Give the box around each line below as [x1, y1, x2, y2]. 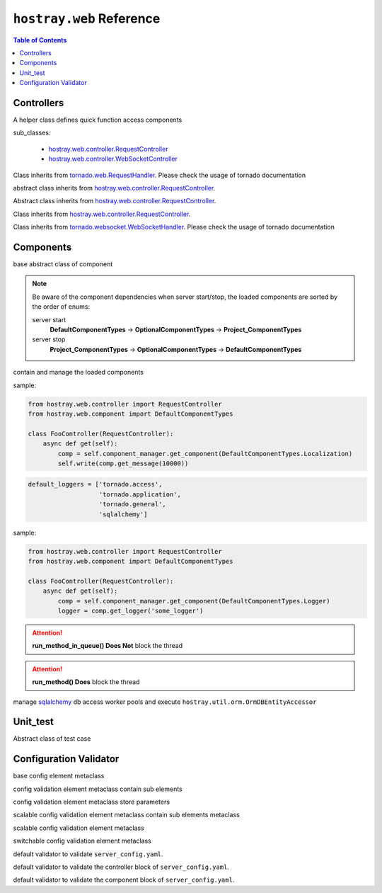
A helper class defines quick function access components [13, 115, 183, 124]
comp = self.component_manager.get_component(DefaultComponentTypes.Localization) [57, 450, 353, 457]
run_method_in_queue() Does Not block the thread [32, 642, 183, 650]
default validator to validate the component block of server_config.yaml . [13, 875, 235, 885]
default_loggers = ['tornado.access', [28, 480, 163, 489]
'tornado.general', [98, 500, 166, 508]
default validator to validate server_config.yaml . [13, 850, 163, 858]
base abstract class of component [13, 260, 113, 268]
